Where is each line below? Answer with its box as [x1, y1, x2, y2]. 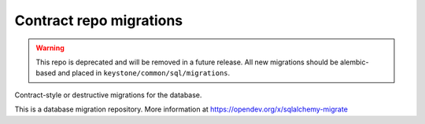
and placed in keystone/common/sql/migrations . [57, 68, 231, 78]
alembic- [339, 57, 369, 67]
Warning [35, 43, 65, 53]
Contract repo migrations [14, 12, 183, 29]
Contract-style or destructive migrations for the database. [14, 90, 202, 100]
